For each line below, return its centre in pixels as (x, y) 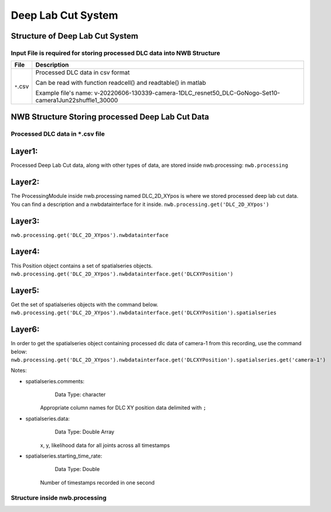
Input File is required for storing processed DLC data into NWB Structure (116, 53)
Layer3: (25, 221)
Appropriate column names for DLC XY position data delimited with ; (123, 408)
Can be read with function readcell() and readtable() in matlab (121, 83)
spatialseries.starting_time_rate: (64, 456)
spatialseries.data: (48, 418)
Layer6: (25, 330)
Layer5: (25, 291)
